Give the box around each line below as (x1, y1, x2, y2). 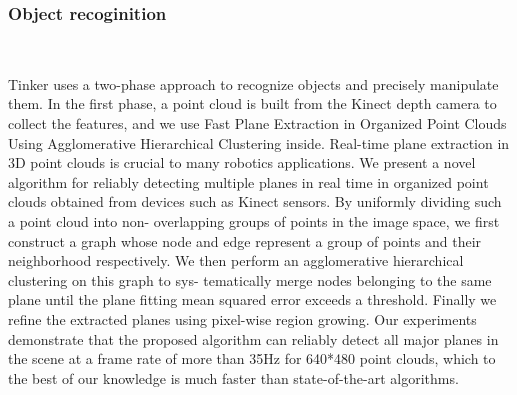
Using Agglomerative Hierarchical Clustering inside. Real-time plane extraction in (8, 132, 510, 153)
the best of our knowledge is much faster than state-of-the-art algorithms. (8, 367, 459, 388)
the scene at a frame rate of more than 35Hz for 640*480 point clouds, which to (8, 348, 496, 369)
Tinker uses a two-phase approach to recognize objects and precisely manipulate (8, 73, 499, 94)
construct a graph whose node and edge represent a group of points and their (8, 230, 482, 251)
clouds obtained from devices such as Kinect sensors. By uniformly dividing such (8, 191, 502, 212)
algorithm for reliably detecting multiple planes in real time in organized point (8, 171, 489, 192)
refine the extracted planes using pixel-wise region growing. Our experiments (8, 308, 477, 329)
